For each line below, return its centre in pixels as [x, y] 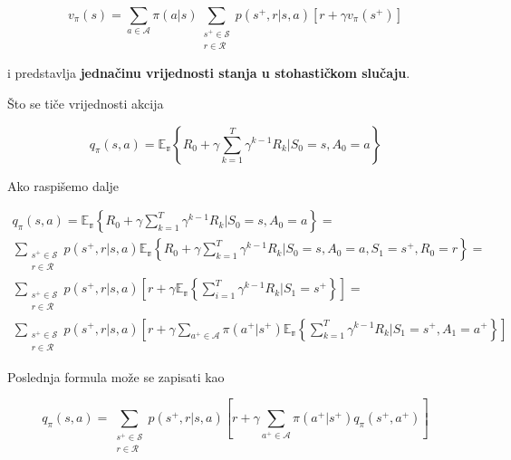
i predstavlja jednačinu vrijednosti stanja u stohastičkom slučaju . [209, 73]
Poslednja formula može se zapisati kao [116, 376]
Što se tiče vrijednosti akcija [86, 103]
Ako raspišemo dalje [63, 185]
